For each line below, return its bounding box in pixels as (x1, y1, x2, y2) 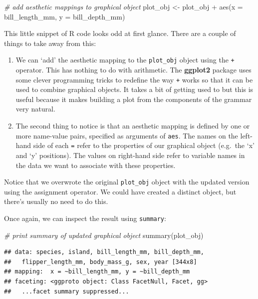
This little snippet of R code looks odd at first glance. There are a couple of (4, 28, 236, 38)
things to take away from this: (4, 37, 96, 48)
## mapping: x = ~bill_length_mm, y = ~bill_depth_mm (4, 268, 190, 275)
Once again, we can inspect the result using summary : (4, 213, 166, 223)
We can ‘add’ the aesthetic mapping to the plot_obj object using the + (15, 54, 235, 65)
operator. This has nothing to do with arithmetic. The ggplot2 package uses (15, 64, 252, 75)
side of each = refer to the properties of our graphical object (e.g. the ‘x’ (33, 140, 255, 150)
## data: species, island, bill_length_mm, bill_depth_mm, (4, 248, 204, 256)
